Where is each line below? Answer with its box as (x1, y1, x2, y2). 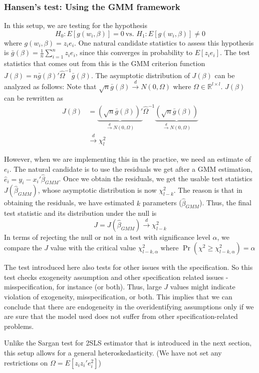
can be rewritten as (4, 92, 63, 103)
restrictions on (4, 357, 48, 367)
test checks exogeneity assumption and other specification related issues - (4, 271, 228, 282)
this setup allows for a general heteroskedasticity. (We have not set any (4, 347, 222, 358)
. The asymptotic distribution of (91, 70, 190, 80)
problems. (4, 320, 34, 331)
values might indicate (170, 281, 235, 292)
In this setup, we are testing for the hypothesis (4, 20, 147, 31)
